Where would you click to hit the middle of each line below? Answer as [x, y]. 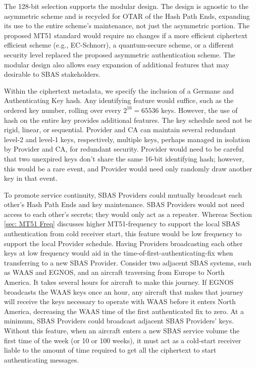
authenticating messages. [42, 359]
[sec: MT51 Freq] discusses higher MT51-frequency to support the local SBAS [122, 224]
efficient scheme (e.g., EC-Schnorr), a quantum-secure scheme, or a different [119, 45]
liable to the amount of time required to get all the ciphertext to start [110, 350]
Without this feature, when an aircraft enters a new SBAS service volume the [122, 330]
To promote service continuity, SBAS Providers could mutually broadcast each [123, 194]
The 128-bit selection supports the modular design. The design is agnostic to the [126, 6]
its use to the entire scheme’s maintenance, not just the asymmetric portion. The [127, 26]
